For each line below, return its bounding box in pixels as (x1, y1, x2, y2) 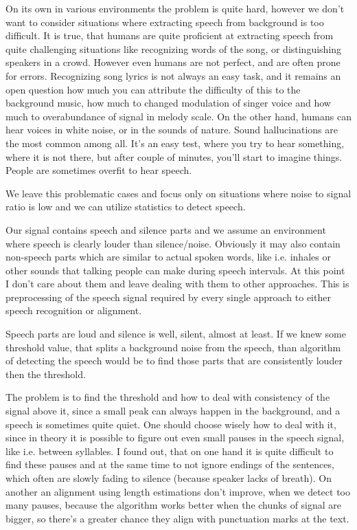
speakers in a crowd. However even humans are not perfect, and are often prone (5, 55, 341, 69)
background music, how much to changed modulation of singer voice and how (5, 96, 331, 110)
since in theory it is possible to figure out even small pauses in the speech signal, (5, 430, 345, 445)
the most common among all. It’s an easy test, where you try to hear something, (5, 135, 345, 150)
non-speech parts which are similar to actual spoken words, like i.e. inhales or (5, 250, 331, 264)
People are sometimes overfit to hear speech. (5, 163, 192, 177)
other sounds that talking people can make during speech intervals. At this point (5, 263, 345, 277)
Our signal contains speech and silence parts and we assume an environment (5, 222, 326, 236)
